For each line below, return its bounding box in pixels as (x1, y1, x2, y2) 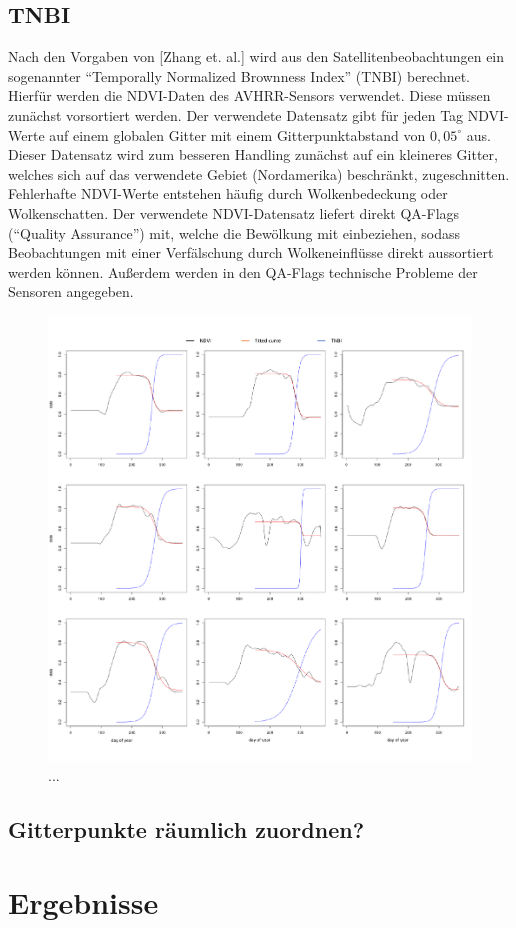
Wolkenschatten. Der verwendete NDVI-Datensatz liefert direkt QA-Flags (8, 202, 460, 223)
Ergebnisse (8, 882, 159, 923)
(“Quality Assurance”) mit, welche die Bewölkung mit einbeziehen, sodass (8, 222, 461, 243)
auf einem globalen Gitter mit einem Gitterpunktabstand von (49, 124, 426, 145)
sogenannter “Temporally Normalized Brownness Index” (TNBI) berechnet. (8, 65, 471, 86)
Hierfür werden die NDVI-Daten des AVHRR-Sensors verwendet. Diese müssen (8, 85, 491, 106)
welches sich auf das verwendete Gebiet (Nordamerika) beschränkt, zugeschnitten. (8, 163, 510, 184)
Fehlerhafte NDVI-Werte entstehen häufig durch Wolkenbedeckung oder (8, 183, 448, 204)
